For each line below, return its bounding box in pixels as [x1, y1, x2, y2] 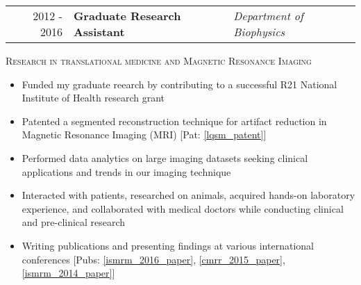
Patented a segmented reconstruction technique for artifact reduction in [22, 113, 327, 128]
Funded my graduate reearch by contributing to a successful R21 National [22, 76, 337, 91]
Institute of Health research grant [22, 90, 165, 105]
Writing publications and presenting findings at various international [22, 238, 314, 252]
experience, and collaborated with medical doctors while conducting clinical [22, 201, 344, 215]
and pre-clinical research [22, 215, 126, 229]
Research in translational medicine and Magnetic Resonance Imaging [6, 54, 312, 67]
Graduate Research [73, 8, 181, 24]
